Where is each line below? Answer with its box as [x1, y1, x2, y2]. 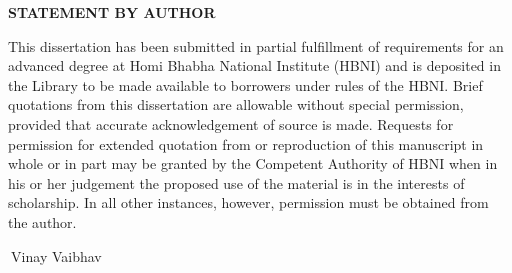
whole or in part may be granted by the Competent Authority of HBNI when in [8, 153, 498, 174]
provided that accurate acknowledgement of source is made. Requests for [8, 113, 454, 134]
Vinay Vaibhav [11, 245, 102, 266]
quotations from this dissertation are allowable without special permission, [8, 94, 464, 115]
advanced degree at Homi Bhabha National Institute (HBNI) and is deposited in [8, 55, 501, 76]
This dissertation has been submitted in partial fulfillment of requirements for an [8, 35, 504, 56]
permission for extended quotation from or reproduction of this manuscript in [8, 133, 484, 154]
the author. [8, 211, 77, 232]
